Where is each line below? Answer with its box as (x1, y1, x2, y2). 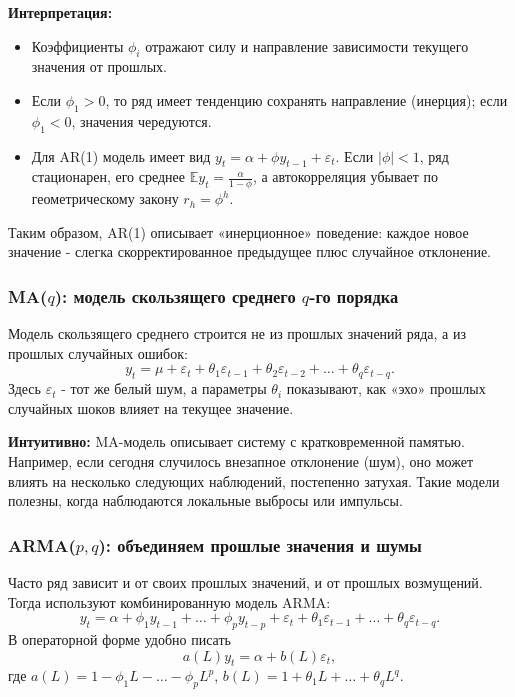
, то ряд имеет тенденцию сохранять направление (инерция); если (105, 89, 508, 110)
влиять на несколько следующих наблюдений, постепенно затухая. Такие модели (8, 470, 500, 491)
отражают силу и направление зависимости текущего (145, 35, 469, 56)
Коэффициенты (31, 35, 124, 56)
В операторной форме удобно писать (8, 628, 231, 649)
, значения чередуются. (71, 110, 212, 131)
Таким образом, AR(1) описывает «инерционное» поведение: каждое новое (8, 221, 469, 242)
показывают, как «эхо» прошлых (286, 378, 486, 399)
